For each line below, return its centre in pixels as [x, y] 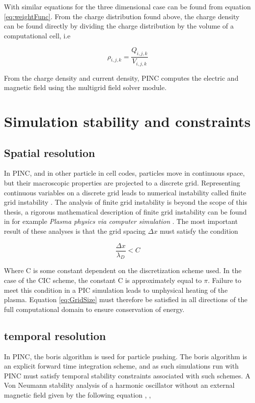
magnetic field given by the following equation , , [78, 394]
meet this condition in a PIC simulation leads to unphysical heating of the [116, 290]
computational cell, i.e [37, 35]
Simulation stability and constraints [127, 121]
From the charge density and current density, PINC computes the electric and [121, 77]
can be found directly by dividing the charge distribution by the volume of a [119, 26]
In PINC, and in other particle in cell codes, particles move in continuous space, [125, 173]
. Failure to [225, 280]
